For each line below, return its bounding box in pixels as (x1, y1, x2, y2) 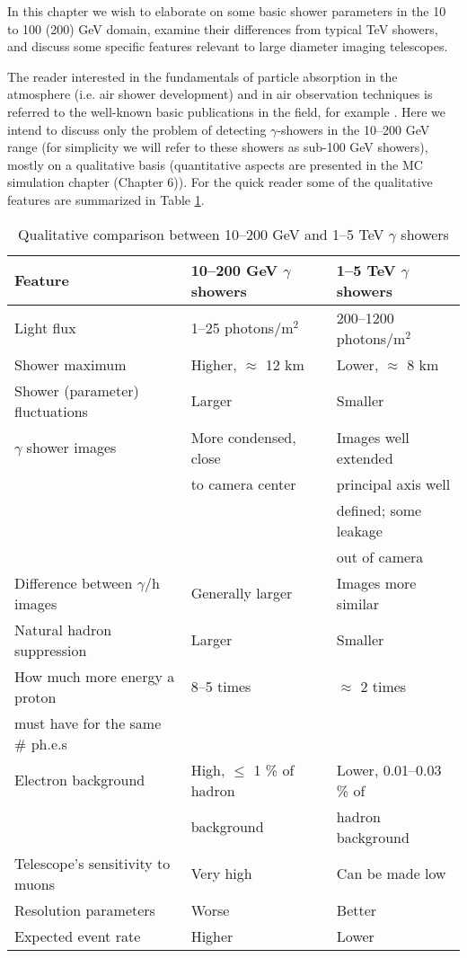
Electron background (14, 769, 145, 791)
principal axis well (336, 473, 451, 494)
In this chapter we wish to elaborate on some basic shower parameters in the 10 (7, 2, 446, 20)
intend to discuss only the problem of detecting (7, 120, 267, 138)
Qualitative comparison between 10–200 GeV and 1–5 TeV (18, 223, 384, 244)
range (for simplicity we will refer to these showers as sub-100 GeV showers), (7, 137, 428, 156)
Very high (190, 863, 252, 884)
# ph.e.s (14, 732, 67, 754)
